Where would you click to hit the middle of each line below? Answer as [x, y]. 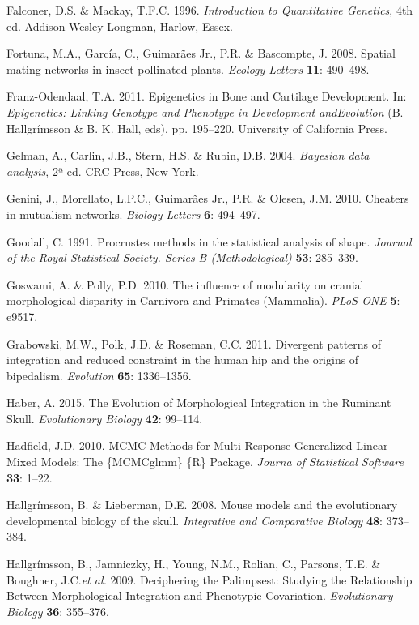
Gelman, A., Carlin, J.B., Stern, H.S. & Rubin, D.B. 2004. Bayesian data [188, 155]
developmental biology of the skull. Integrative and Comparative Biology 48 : [195, 520]
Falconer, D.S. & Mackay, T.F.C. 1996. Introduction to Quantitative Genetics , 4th [210, 10]
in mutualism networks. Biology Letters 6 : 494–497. [133, 214]
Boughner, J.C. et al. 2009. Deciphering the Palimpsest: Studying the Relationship [209, 579]
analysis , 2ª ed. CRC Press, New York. [103, 171]
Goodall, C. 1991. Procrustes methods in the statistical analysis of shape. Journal [209, 241]
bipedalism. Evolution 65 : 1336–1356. [99, 375]
